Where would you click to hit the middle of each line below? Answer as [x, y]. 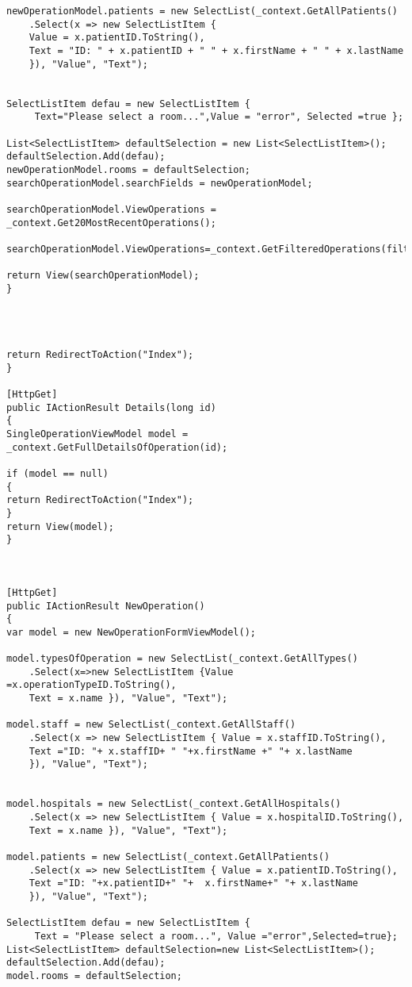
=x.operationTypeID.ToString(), [92, 685]
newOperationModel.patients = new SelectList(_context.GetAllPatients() [202, 11]
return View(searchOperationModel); [103, 276]
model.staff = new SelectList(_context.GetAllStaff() [151, 725]
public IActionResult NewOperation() [106, 606]
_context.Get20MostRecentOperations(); [111, 223]
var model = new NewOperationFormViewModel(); [131, 632]
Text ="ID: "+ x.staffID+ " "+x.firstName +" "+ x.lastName [191, 751]
